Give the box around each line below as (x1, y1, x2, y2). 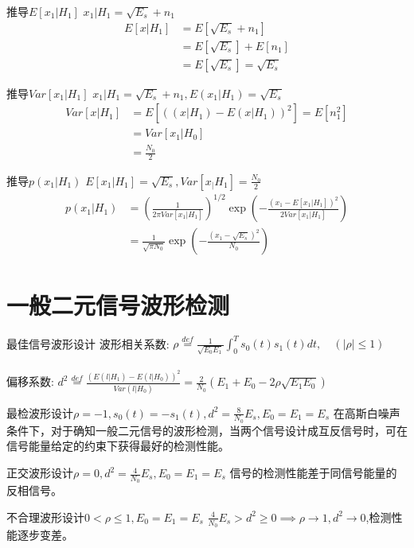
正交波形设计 (6, 464, 73, 481)
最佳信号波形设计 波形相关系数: (6, 335, 170, 352)
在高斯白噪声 (333, 404, 400, 421)
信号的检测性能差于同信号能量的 (229, 464, 397, 481)
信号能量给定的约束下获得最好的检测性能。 (6, 437, 229, 454)
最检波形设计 (6, 404, 73, 421)
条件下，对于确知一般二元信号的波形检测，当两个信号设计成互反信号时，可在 (6, 422, 408, 438)
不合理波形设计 (6, 508, 84, 525)
